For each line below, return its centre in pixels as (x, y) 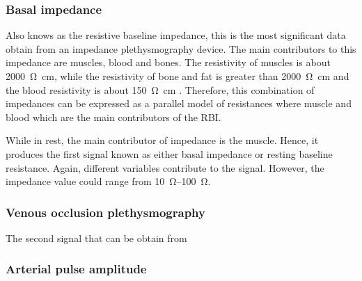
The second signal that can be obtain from (96, 238)
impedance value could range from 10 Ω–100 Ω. (108, 181)
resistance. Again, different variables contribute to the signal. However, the (165, 167)
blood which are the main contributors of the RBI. (113, 117)
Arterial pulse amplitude (76, 269)
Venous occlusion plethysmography (105, 212)
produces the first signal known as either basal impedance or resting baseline (169, 153)
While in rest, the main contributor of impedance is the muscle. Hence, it (162, 140)
